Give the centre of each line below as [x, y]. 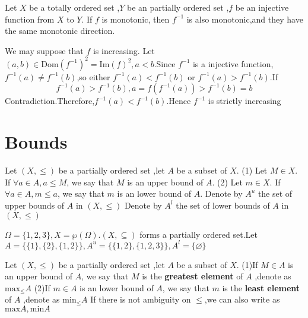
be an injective [262, 7]
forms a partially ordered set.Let [199, 234]
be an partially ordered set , [178, 7]
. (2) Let [227, 182]
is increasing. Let [124, 50]
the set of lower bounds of [223, 205]
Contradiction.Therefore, [50, 101]
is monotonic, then [136, 19]
